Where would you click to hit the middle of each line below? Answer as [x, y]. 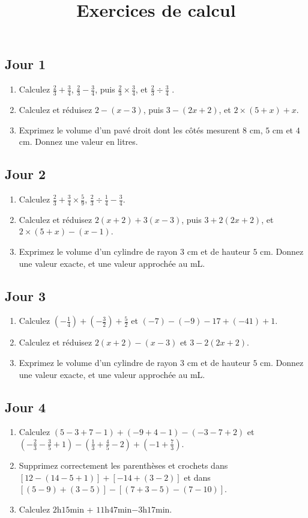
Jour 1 [26, 64]
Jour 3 [26, 295]
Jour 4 [26, 407]
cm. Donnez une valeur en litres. [78, 142]
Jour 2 [26, 174]
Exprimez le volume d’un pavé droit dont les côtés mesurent [129, 129]
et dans [197, 477]
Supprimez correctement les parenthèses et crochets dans [123, 465]
